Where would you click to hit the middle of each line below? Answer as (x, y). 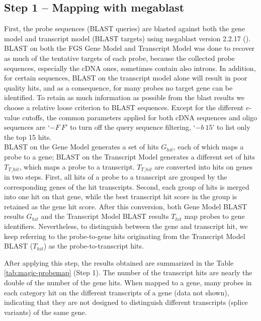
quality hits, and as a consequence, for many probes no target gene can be (118, 87)
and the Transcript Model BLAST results (105, 216)
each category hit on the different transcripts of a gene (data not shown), (117, 292)
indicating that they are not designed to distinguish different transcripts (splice (126, 302)
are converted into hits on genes (204, 166)
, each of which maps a (208, 147)
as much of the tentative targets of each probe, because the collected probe (119, 58)
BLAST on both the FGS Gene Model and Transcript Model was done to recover (129, 48)
